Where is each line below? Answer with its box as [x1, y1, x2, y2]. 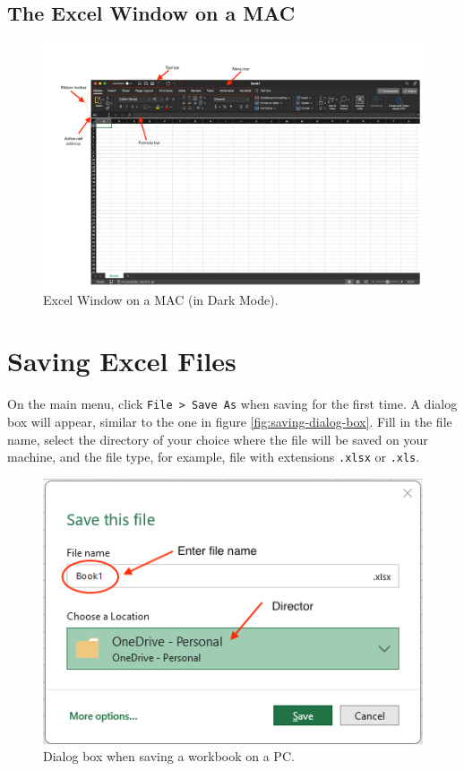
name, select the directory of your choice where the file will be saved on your [7, 429, 428, 448]
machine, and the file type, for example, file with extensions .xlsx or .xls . [7, 447, 420, 466]
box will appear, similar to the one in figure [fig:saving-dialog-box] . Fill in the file [7, 412, 452, 431]
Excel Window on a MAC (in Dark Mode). [43, 290, 279, 308]
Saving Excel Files [7, 342, 236, 379]
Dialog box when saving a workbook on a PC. [43, 747, 295, 766]
